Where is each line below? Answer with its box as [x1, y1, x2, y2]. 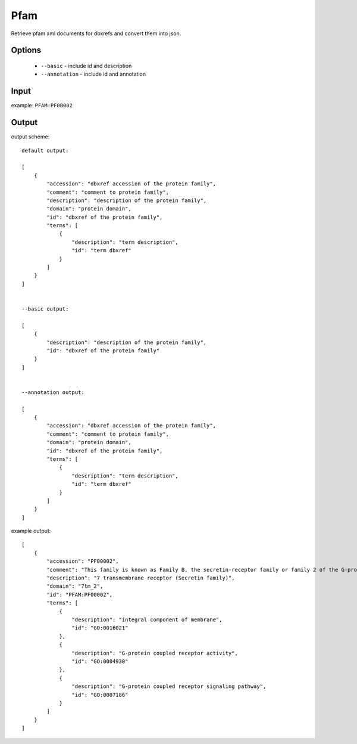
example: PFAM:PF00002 [11, 102, 73, 109]
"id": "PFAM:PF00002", [46, 591, 113, 598]
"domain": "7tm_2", [46, 583, 104, 590]
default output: [21, 147, 69, 154]
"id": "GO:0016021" [71, 625, 129, 631]
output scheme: [11, 133, 50, 140]
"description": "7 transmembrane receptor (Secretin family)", [46, 575, 235, 581]
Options [11, 45, 42, 55]
